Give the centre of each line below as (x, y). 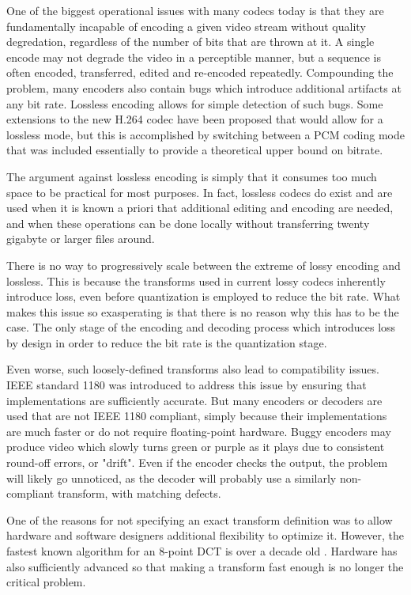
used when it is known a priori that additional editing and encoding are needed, (200, 208)
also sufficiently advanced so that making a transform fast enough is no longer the (205, 566)
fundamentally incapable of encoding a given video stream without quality (186, 26)
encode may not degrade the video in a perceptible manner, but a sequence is (194, 57)
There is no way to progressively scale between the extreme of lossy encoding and (204, 265)
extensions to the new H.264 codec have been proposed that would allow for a (195, 119)
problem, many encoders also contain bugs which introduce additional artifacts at (204, 87)
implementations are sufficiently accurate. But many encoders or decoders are (194, 400)
